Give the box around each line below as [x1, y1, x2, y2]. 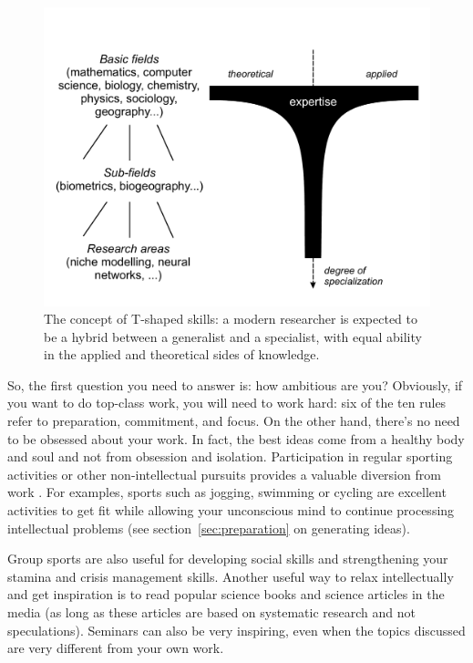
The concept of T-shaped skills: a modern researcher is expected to [44, 309, 417, 328]
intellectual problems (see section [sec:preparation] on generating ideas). [7, 518, 410, 537]
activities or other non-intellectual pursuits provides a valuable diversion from [7, 464, 441, 483]
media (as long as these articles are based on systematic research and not [7, 603, 416, 622]
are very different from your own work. [7, 638, 224, 658]
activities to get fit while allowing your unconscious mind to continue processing [7, 501, 455, 520]
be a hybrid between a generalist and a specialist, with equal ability [44, 326, 422, 346]
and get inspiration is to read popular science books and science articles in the [7, 585, 445, 604]
